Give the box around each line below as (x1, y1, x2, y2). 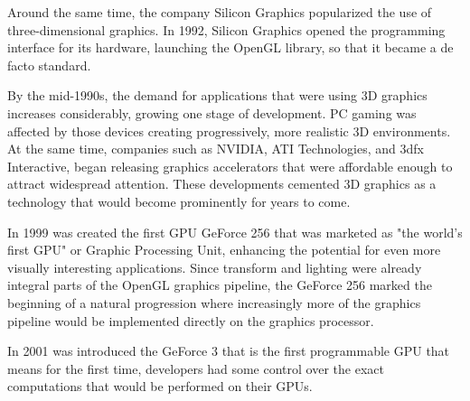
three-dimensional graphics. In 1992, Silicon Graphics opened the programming (7, 20, 446, 39)
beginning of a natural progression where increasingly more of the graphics (7, 293, 421, 312)
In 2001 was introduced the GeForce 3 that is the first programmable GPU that (7, 341, 450, 360)
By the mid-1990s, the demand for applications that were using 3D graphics (7, 86, 428, 105)
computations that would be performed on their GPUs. (7, 377, 313, 396)
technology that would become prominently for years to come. (7, 191, 351, 210)
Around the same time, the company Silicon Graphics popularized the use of (7, 3, 432, 21)
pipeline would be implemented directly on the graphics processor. (7, 311, 374, 330)
